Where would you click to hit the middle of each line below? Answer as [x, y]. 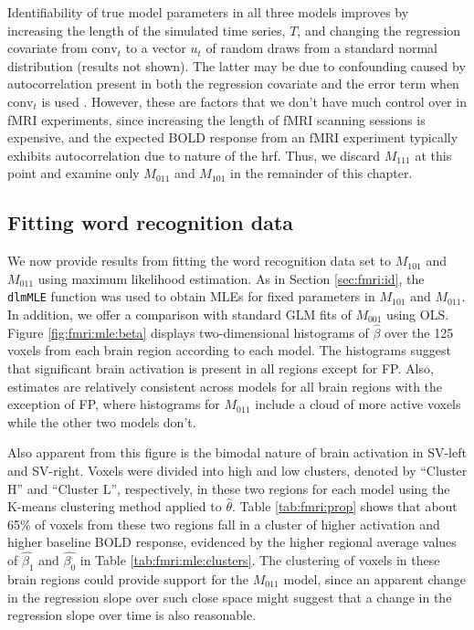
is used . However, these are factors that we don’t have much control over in [254, 101]
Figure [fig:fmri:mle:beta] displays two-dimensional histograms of [188, 332]
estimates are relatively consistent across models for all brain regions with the [225, 386]
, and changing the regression [379, 30]
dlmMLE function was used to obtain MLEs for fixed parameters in [191, 296]
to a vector [156, 48]
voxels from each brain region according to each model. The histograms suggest [229, 350]
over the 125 [419, 332]
